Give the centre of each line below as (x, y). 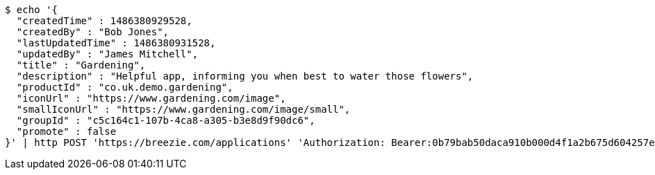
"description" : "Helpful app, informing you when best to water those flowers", (245, 76)
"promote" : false (66, 131)
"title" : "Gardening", (81, 65)
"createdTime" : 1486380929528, (104, 21)
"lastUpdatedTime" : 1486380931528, (116, 43)
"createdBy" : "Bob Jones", (93, 32)
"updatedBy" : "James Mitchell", (107, 54)
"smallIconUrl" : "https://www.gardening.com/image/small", (183, 109)
